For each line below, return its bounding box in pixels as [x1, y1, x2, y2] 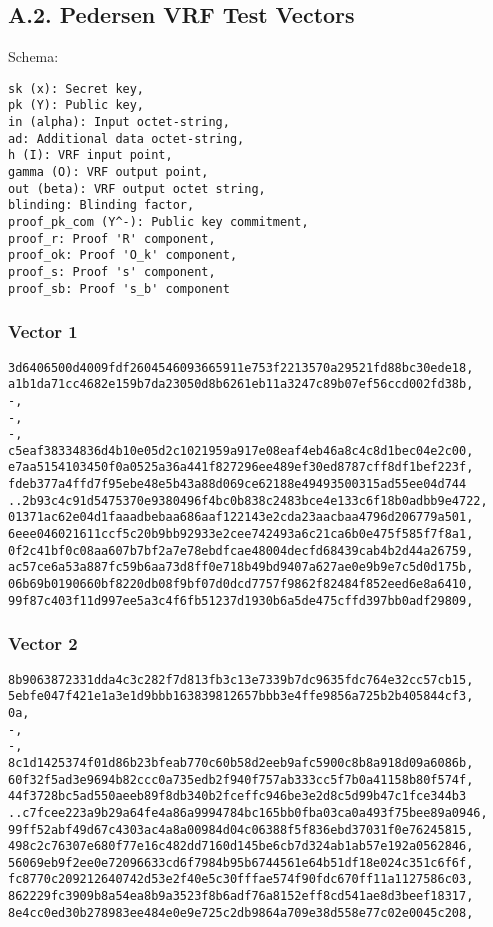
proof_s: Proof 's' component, [8, 265, 216, 280]
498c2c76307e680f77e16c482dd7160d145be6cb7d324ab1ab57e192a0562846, [8, 839, 474, 854]
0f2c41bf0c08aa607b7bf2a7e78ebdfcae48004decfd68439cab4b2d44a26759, [8, 543, 474, 558]
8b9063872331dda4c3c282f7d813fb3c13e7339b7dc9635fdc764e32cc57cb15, [8, 672, 474, 687]
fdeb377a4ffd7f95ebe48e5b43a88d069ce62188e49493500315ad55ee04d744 [8, 477, 467, 492]
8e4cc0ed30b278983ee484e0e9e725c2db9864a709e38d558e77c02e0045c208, [8, 905, 474, 920]
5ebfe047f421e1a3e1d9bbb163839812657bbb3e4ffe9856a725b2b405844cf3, [8, 689, 474, 704]
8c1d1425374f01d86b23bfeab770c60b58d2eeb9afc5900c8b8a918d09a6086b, [8, 755, 474, 770]
